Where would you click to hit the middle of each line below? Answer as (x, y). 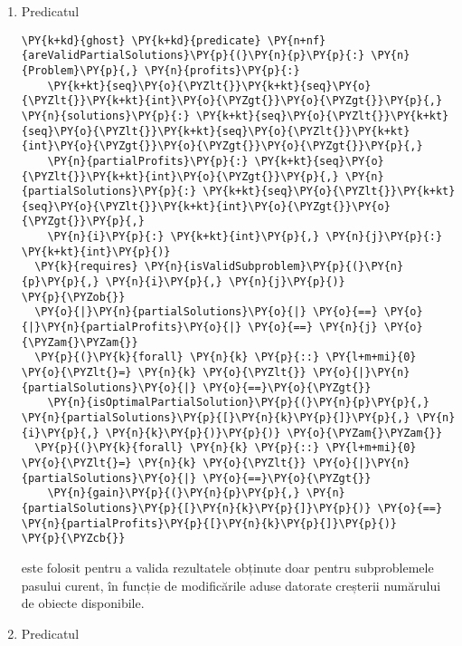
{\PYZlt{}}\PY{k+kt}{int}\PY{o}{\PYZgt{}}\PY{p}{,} (180, 176)
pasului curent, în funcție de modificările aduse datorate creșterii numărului (231, 585)
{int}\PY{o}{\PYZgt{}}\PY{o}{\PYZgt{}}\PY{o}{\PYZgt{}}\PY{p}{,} (222, 146)
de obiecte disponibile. (83, 603)
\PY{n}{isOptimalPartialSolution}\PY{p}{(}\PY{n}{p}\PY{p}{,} (238, 403)
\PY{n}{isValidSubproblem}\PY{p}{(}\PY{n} (274, 267)
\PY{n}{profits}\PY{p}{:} (222, 70)
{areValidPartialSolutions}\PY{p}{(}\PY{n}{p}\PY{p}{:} (193, 56)
